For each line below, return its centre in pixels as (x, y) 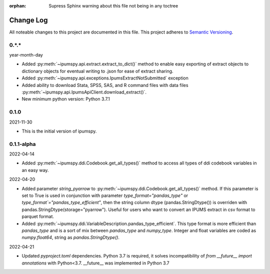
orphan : (18, 6)
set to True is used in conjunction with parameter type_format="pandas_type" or (105, 195)
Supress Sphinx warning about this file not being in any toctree (113, 6)
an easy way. (35, 170)
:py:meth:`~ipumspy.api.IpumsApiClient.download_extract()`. (84, 92)
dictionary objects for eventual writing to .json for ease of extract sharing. (97, 71)
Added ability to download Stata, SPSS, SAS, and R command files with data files (105, 85)
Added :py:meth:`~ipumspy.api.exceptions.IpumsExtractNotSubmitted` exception (105, 78)
